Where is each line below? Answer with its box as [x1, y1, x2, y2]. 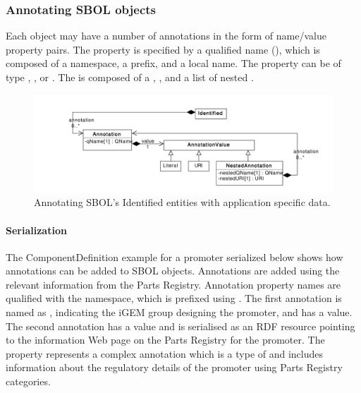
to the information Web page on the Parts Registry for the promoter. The [6, 332, 325, 347]
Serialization [6, 222, 67, 237]
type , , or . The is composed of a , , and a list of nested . [6, 70, 254, 84]
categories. [6, 374, 51, 389]
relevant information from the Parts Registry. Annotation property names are [6, 277, 341, 291]
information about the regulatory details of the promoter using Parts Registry [6, 360, 343, 375]
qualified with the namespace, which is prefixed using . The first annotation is [6, 291, 342, 306]
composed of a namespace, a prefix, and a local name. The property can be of [6, 56, 341, 71]
